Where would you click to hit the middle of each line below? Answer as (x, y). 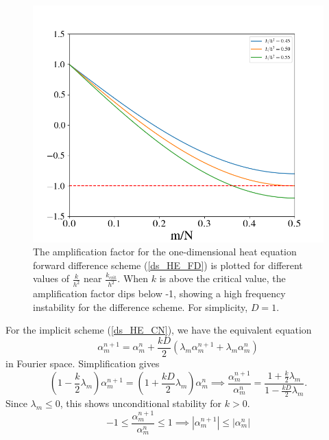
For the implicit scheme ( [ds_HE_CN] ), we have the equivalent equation (159, 330)
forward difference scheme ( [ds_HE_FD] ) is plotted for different (168, 265)
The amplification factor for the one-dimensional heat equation (165, 252)
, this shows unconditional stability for (141, 403)
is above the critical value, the (222, 278)
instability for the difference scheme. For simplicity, (141, 306)
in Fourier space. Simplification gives (83, 363)
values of (51, 278)
